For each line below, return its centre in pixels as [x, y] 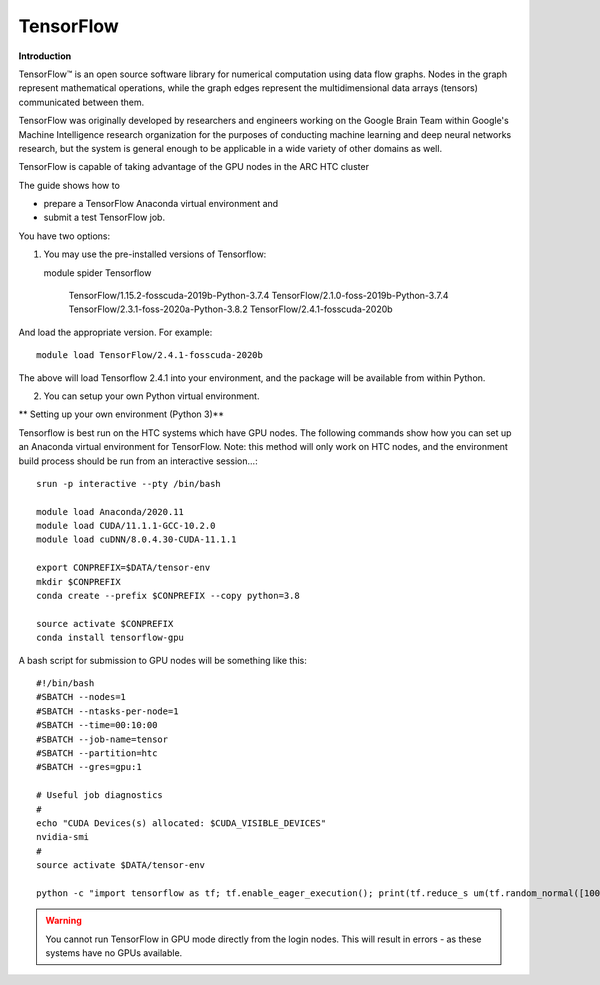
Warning [63, 921]
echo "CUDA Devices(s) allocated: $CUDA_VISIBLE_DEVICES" [181, 823]
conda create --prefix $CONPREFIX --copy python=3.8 [168, 596]
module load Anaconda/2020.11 [110, 511]
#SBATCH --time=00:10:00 [97, 725]
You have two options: [64, 236]
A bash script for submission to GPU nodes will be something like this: [162, 660]
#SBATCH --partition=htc [97, 753]
